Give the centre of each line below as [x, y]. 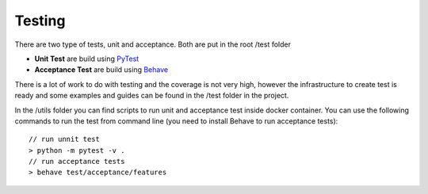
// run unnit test [65, 139]
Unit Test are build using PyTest [87, 59]
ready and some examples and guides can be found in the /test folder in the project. [152, 96]
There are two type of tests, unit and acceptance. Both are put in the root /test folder [153, 44]
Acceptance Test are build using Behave [101, 70]
